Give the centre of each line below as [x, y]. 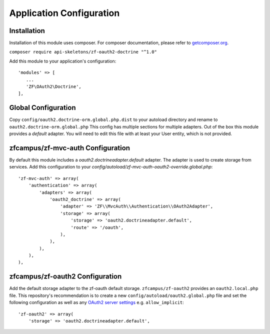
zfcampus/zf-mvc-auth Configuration [69, 148]
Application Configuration [64, 13]
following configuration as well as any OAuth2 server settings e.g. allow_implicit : [97, 302]
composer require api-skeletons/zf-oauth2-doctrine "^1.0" [83, 52]
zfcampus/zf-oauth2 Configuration [65, 277]
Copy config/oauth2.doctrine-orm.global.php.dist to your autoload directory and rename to [113, 119]
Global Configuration [42, 108]
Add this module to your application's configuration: [63, 61]
